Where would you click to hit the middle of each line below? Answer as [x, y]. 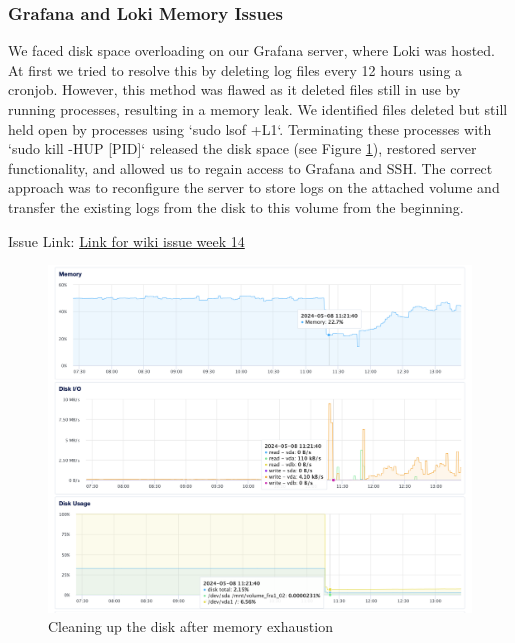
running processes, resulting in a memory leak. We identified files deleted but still [258, 109]
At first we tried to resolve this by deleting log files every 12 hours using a [235, 69]
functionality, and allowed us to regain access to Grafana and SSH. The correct [250, 167]
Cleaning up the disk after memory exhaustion [190, 626]
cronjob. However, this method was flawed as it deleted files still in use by [234, 89]
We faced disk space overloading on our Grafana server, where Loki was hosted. [252, 50]
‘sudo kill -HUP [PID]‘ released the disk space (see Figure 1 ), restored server [242, 148]
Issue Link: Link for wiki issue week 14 [126, 240]
